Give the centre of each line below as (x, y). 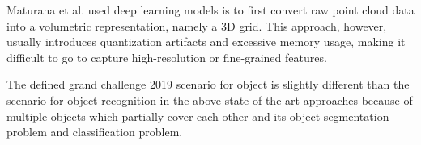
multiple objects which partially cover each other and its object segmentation (198, 116)
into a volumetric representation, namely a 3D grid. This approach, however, (197, 25)
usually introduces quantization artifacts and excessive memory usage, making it (206, 41)
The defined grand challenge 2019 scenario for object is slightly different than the (208, 84)
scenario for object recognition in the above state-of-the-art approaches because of (210, 99)
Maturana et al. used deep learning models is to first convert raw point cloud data (210, 10)
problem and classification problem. (95, 132)
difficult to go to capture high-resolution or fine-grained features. (167, 57)
